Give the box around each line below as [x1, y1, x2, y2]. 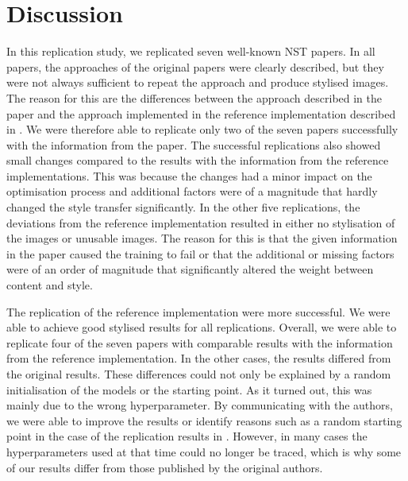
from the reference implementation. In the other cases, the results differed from [6, 350, 391, 367]
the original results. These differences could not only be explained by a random [6, 366, 391, 382]
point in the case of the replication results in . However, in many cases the [6, 428, 368, 444]
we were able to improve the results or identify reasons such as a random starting [6, 412, 402, 429]
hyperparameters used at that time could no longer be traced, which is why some [6, 443, 402, 460]
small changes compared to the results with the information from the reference [6, 152, 389, 169]
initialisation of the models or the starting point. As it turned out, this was [6, 381, 372, 398]
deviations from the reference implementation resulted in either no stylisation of [6, 214, 395, 231]
